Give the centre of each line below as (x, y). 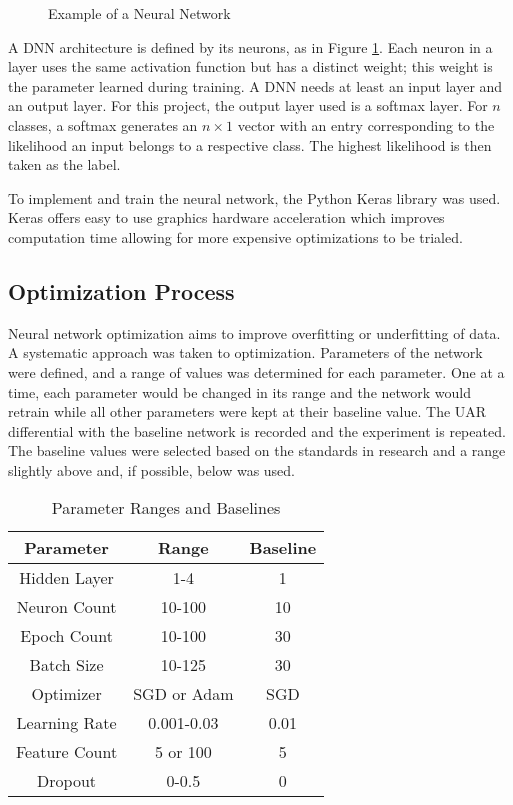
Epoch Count (66, 636)
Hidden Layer (66, 578)
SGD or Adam (183, 694)
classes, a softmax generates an (103, 124)
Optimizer (66, 694)
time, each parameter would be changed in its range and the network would (239, 391)
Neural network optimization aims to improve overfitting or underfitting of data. (254, 332)
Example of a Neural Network (139, 13)
